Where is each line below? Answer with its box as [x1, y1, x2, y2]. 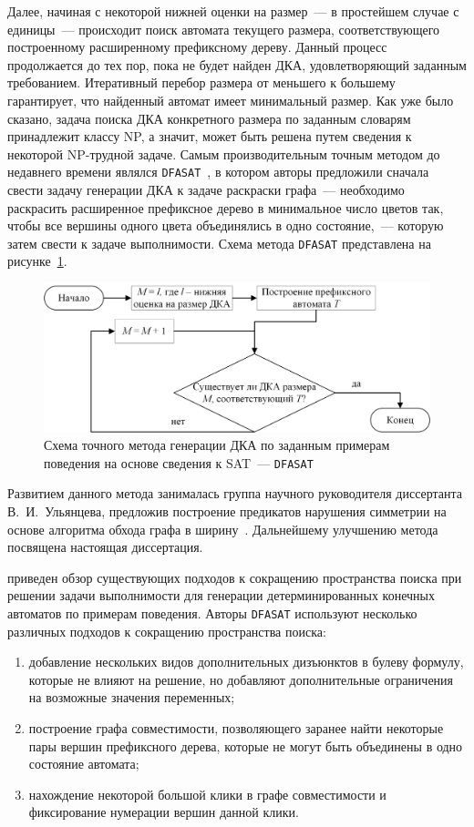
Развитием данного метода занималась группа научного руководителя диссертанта [7, 484, 463, 503]
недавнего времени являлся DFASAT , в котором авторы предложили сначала [7, 162, 429, 181]
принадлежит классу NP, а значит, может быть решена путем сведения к [7, 127, 412, 146]
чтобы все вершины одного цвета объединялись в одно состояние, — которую [7, 216, 444, 235]
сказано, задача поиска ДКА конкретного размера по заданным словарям [7, 108, 411, 128]
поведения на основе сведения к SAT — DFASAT [44, 453, 314, 472]
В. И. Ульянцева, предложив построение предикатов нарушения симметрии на [7, 502, 447, 521]
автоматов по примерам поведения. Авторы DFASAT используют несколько [7, 603, 417, 622]
